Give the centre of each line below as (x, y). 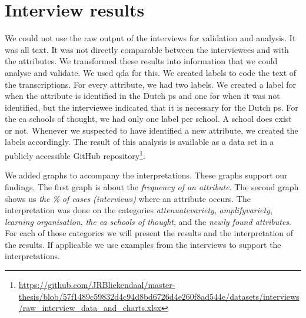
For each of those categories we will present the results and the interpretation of (149, 233)
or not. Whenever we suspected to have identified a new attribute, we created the (152, 130)
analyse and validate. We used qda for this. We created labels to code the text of (151, 72)
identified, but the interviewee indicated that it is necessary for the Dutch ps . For (152, 107)
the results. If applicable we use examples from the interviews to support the (143, 244)
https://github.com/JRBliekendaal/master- (97, 285)
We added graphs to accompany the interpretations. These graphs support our (146, 175)
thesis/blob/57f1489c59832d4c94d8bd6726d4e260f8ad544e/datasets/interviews (159, 296)
